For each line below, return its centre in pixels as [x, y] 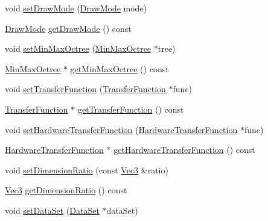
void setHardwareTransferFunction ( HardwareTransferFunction [121, 129]
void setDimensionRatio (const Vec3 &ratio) [87, 170]
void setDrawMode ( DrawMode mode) [76, 8]
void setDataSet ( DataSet [52, 210]
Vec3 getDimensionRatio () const [66, 190]
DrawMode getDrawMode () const [68, 28]
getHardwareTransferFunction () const [184, 150]
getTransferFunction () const [131, 109]
